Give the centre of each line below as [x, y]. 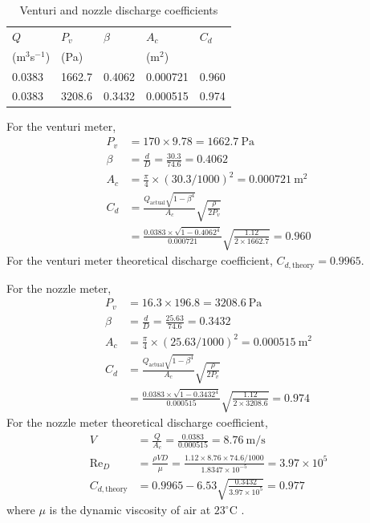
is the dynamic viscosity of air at [130, 510]
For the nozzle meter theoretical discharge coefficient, [137, 422]
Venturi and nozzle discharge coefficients [119, 10]
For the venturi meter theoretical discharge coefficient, [140, 260]
